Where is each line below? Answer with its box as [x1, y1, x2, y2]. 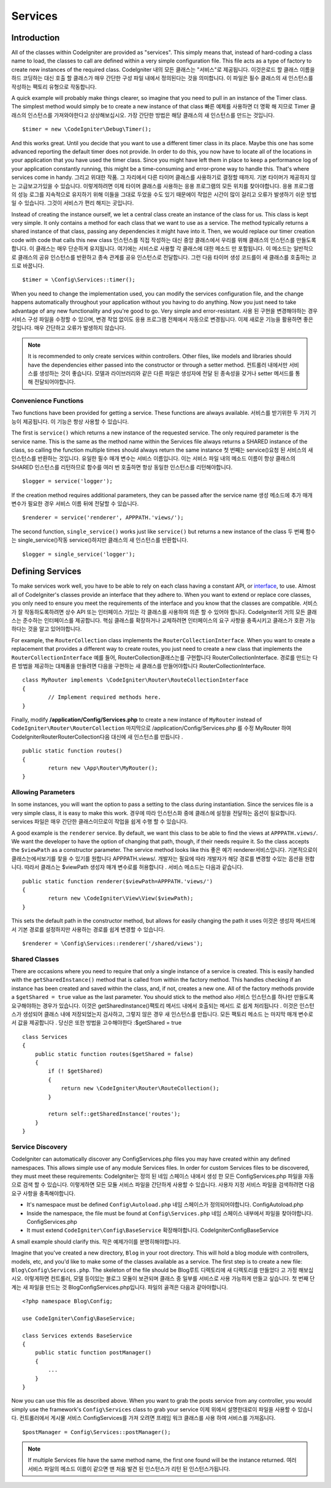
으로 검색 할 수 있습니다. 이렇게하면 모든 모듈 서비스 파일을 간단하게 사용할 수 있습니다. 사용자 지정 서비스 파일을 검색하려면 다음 [11, 1181, 315, 1188]
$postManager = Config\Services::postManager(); [22, 1429, 171, 1435]
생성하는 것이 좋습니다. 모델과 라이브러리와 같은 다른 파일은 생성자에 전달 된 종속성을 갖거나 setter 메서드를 [39, 370, 294, 377]
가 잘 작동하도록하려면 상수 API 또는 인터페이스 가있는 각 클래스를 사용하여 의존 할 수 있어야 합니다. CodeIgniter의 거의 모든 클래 [11, 608, 317, 615]
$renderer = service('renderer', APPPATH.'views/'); [22, 514, 184, 521]
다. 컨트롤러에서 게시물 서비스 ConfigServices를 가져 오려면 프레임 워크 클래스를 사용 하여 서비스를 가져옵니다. [11, 1414, 276, 1422]
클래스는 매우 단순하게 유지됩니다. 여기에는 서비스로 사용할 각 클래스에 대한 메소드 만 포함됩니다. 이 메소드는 [36, 245, 292, 252]
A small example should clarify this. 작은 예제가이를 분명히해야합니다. [11, 1238, 181, 1245]
